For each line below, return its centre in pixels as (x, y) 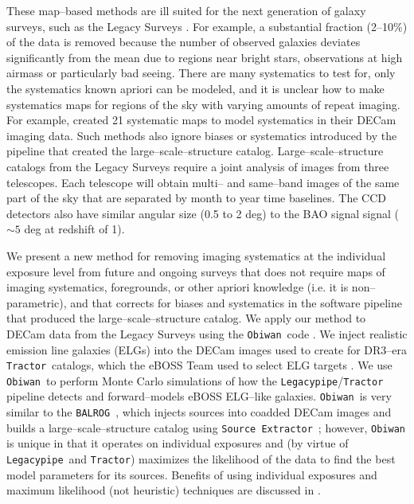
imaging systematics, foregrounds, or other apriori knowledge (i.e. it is (178, 287)
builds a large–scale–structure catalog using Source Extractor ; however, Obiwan (206, 427)
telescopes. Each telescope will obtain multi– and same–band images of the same (203, 182)
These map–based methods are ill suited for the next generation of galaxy (186, 10)
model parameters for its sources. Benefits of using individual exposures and (192, 474)
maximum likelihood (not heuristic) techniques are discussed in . (164, 490)
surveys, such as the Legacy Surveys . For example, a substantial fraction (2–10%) (207, 26)
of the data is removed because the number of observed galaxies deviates (184, 42)
